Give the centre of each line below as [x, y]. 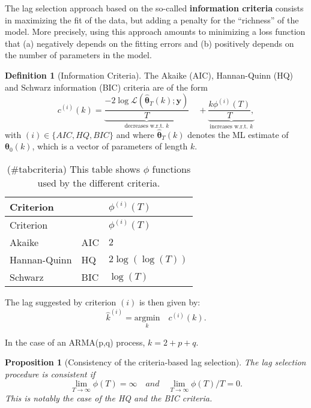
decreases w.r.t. [144, 126]
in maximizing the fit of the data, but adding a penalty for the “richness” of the [152, 19]
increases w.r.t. [229, 127]
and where [135, 134]
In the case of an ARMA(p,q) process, [75, 342]
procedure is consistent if [50, 373]
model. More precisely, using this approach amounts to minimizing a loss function [155, 31]
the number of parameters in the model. [78, 55]
